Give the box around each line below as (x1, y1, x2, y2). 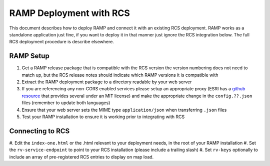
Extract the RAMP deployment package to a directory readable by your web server (21, 79, 192, 85)
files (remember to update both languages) (21, 100, 110, 106)
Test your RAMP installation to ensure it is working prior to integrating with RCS (21, 114, 185, 120)
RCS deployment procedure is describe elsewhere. (9, 39, 114, 45)
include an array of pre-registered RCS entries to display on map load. (9, 154, 154, 160)
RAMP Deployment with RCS (9, 7, 130, 18)
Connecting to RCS (9, 127, 70, 135)
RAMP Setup (9, 52, 49, 60)
